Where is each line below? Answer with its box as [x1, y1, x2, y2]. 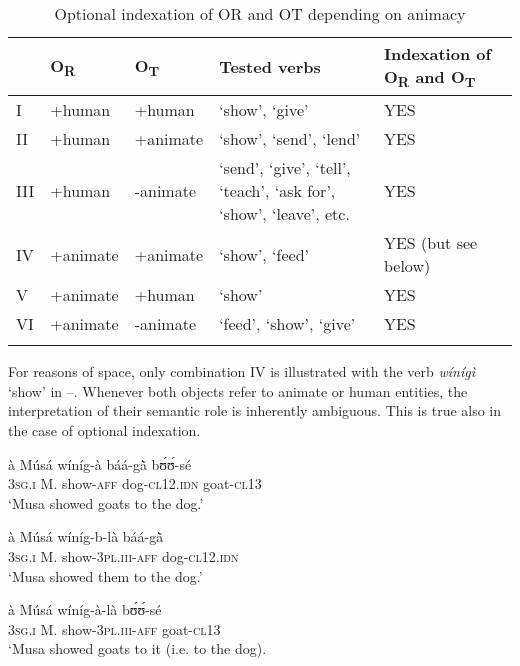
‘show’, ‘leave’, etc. [219, 202, 350, 226]
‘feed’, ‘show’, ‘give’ [219, 312, 356, 336]
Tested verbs [219, 55, 321, 79]
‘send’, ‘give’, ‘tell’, [219, 156, 351, 180]
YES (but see [383, 231, 478, 255]
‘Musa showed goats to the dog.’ [8, 492, 204, 513]
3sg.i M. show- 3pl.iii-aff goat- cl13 [8, 618, 221, 639]
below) [383, 254, 431, 278]
